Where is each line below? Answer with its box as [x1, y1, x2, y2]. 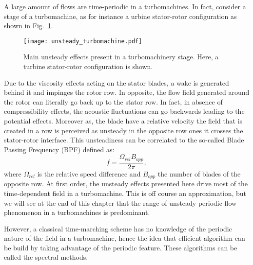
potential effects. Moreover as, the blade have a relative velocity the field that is [4, 116, 243, 125]
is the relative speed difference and [37, 168, 141, 178]
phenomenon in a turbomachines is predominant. [4, 207, 150, 217]
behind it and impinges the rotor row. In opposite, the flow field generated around [4, 87, 250, 97]
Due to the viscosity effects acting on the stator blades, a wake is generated [4, 77, 229, 88]
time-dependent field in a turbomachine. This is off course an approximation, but [4, 188, 246, 198]
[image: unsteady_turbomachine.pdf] [23, 37, 142, 45]
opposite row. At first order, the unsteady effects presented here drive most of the [4, 178, 248, 189]
